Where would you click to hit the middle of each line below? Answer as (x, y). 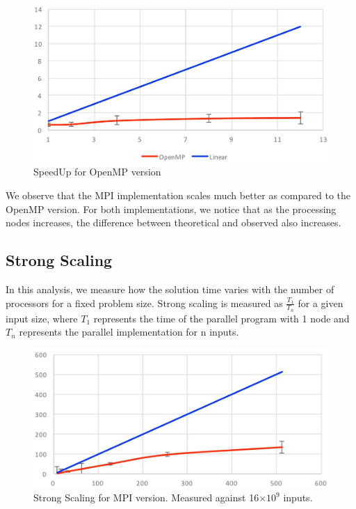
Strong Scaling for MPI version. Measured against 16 (146, 498)
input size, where (42, 318)
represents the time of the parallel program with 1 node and (221, 318)
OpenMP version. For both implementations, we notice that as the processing (171, 209)
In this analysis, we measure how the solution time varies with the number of (170, 289)
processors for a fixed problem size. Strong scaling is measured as (144, 303)
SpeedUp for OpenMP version (97, 172)
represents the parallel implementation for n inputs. (129, 332)
